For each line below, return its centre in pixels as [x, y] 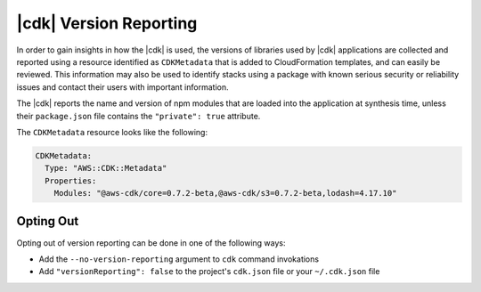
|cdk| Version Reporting [107, 23]
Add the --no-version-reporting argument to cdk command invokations [179, 259]
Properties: [71, 181]
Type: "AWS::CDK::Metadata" [106, 168]
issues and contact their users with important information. [122, 87]
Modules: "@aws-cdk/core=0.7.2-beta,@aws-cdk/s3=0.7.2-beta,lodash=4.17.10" [225, 193]
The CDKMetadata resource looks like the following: [112, 132]
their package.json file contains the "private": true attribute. [139, 116]
